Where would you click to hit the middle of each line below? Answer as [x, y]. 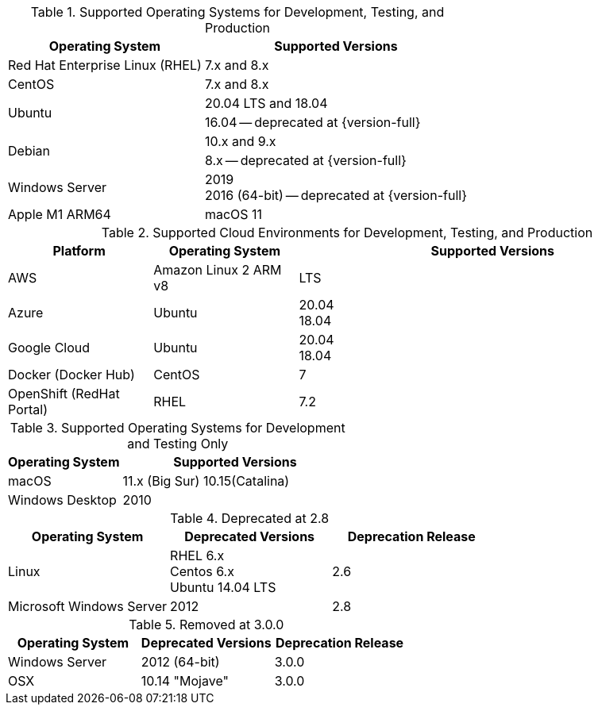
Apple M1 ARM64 [60, 214]
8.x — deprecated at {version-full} [305, 160]
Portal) [28, 409]
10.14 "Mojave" [185, 681]
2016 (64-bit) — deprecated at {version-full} [336, 195]
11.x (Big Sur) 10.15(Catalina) [206, 481]
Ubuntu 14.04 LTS [223, 587]
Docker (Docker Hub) [71, 375]
